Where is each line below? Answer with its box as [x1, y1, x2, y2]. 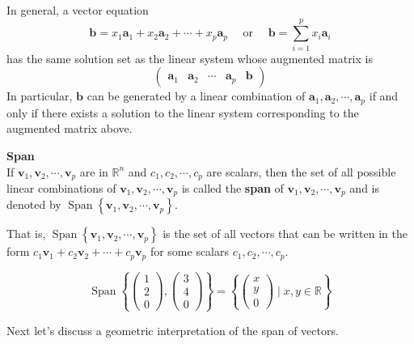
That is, [6, 225, 46, 242]
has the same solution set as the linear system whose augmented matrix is [6, 49, 373, 66]
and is [349, 180, 379, 196]
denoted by [6, 196, 61, 213]
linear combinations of [6, 180, 116, 196]
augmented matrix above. [6, 120, 133, 137]
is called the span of [181, 180, 284, 196]
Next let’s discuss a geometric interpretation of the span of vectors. [6, 321, 339, 338]
